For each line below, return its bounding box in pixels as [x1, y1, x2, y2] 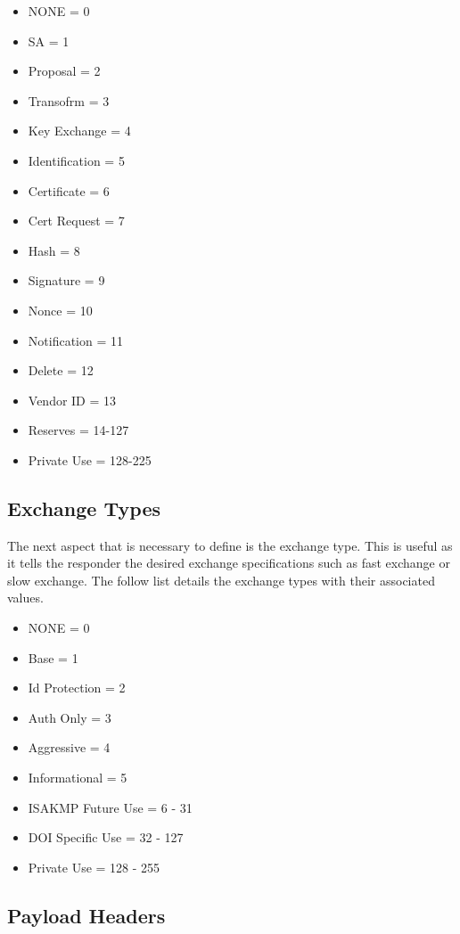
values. [7, 588, 44, 607]
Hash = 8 [28, 241, 80, 259]
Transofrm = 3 [28, 91, 110, 110]
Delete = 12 [28, 361, 94, 380]
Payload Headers [7, 901, 166, 929]
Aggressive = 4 [28, 738, 111, 757]
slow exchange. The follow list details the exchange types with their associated [7, 570, 435, 589]
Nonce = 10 [28, 300, 93, 319]
